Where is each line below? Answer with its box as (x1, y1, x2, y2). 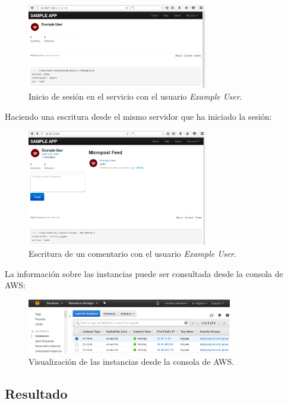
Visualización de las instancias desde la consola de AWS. (29, 355, 235, 368)
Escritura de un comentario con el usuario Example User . (29, 247, 236, 259)
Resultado (5, 384, 68, 403)
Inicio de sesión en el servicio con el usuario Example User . (29, 90, 242, 102)
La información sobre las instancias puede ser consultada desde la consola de (5, 267, 283, 279)
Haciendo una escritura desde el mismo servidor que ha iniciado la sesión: (5, 110, 272, 122)
